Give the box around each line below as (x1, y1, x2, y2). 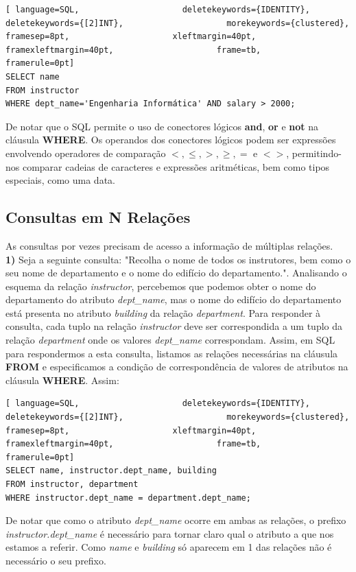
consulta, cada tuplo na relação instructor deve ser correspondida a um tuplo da (5, 319, 343, 333)
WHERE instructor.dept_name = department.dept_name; (5, 492, 251, 503)
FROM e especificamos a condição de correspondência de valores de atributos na (5, 359, 348, 374)
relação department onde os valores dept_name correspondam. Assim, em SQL (5, 333, 335, 347)
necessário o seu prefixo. (5, 553, 106, 567)
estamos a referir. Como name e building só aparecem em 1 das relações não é (5, 540, 332, 554)
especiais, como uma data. (5, 173, 115, 187)
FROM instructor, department (5, 479, 139, 490)
